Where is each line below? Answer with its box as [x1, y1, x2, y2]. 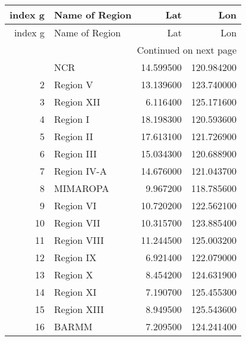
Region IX [54, 250, 97, 264]
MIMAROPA [54, 181, 109, 195]
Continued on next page [137, 43, 237, 57]
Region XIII [54, 302, 104, 316]
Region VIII [54, 233, 104, 247]
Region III [54, 147, 97, 160]
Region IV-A [54, 164, 107, 178]
